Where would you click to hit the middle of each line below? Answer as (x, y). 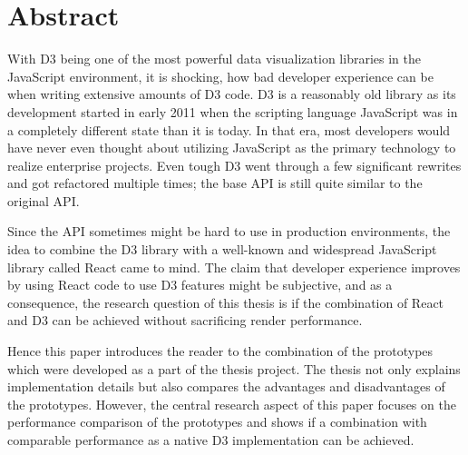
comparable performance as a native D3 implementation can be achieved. (211, 440)
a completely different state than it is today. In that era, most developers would (229, 129)
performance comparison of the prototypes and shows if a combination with (217, 422)
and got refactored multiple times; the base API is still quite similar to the (215, 183)
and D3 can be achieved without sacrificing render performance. (185, 320)
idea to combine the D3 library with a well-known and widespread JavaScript (222, 249)
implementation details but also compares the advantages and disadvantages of (226, 386)
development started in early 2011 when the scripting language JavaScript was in (233, 111)
